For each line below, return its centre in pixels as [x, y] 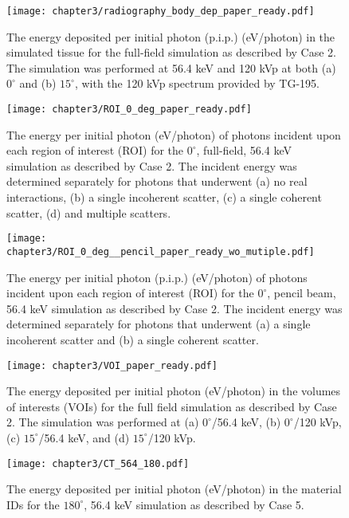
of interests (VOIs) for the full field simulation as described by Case [172, 406]
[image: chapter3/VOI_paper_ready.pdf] [112, 365]
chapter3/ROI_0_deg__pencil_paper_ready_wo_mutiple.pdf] [161, 251]
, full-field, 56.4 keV [244, 150]
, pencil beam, [302, 293]
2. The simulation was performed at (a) [103, 422]
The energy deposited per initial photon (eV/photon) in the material [174, 489]
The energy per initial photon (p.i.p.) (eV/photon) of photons [157, 277]
